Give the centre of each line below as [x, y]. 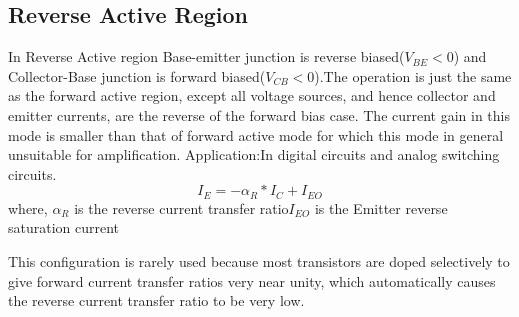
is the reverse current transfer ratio [181, 207]
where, [28, 207]
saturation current [64, 227]
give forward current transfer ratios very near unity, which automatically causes [252, 280]
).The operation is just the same [413, 75]
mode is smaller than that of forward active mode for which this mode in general [256, 134]
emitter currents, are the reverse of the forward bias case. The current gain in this [259, 114]
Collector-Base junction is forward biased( [137, 75]
